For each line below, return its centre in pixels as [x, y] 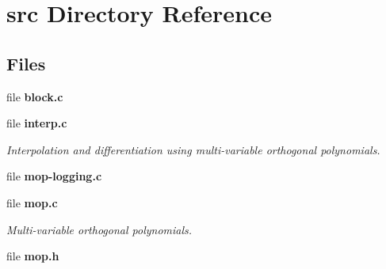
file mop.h [33, 256]
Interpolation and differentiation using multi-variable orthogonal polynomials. [193, 149]
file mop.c [32, 202]
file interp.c [37, 123]
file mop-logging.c [54, 176]
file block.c [35, 96]
